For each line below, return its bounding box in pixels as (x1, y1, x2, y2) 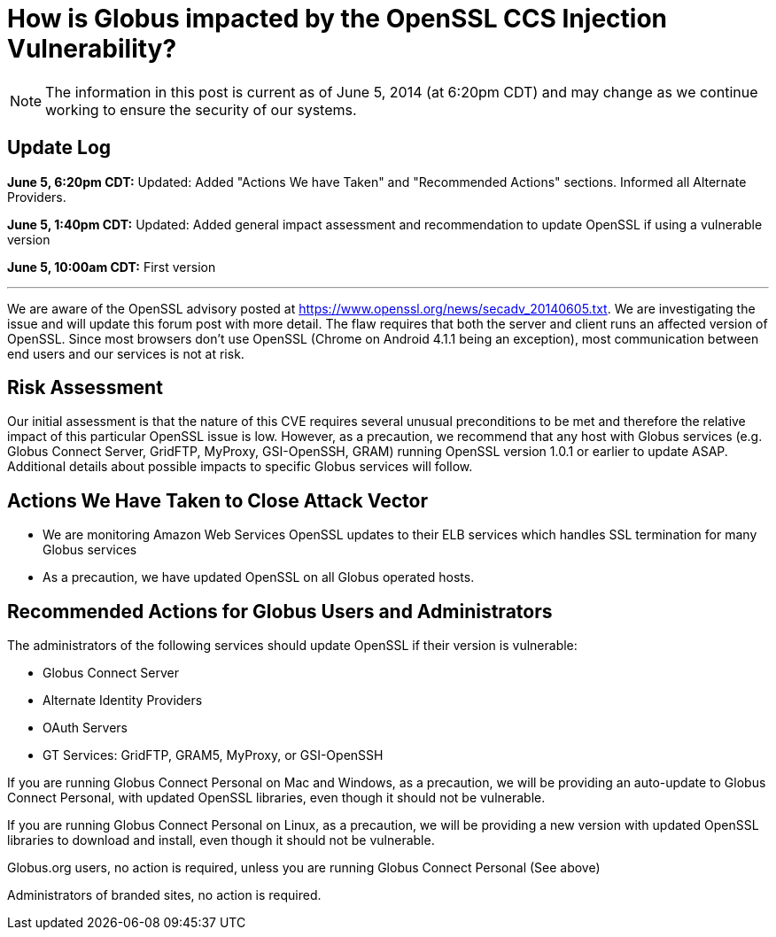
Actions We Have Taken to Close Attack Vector (7, 489, 428, 512)
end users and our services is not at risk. (7, 345, 244, 361)
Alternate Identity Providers (43, 693, 203, 709)
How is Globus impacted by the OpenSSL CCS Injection (7, 4, 667, 34)
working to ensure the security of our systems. (45, 100, 357, 119)
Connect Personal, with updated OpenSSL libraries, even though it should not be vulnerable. (7, 790, 546, 806)
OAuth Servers (43, 720, 128, 736)
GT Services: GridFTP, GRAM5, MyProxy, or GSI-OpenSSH (43, 747, 384, 763)
